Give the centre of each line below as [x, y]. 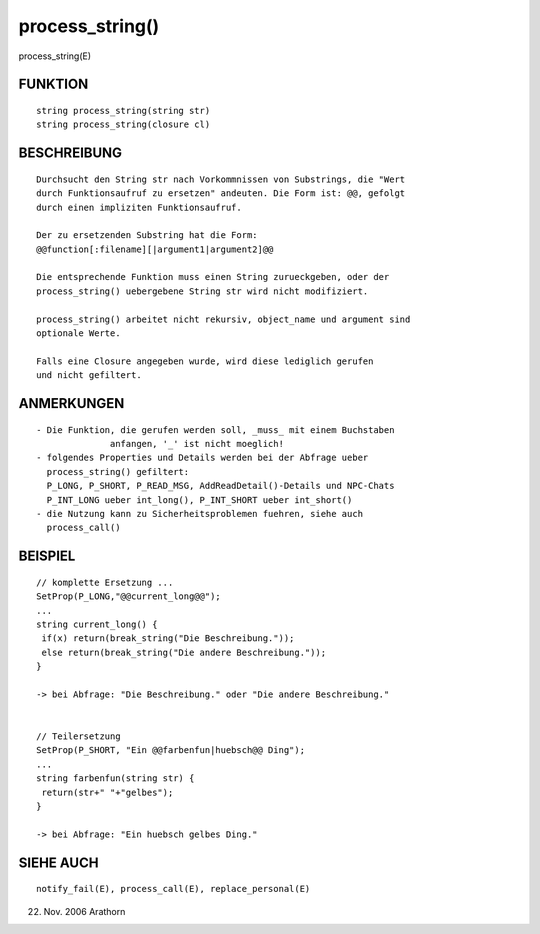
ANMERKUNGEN [71, 403]
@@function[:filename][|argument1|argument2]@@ [155, 249]
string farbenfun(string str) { [115, 778]
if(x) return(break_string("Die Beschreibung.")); [168, 638]
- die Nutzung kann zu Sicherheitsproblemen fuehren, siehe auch [200, 513]
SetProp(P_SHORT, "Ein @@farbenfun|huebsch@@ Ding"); [170, 750]
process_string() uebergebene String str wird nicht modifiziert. [202, 291]
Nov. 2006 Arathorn [84, 911]
